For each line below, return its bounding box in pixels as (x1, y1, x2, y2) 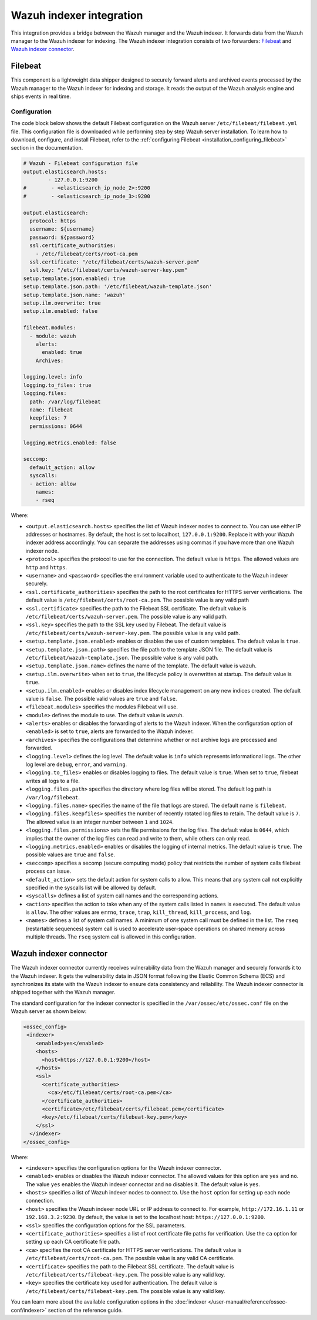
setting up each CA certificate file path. (25, 1238, 120, 1245)
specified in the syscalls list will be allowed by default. (25, 884, 157, 891)
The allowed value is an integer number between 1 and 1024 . (25, 818, 174, 825)
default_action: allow (29, 464, 95, 471)
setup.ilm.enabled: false (23, 308, 98, 315)
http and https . (25, 563, 68, 570)
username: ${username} (29, 226, 95, 232)
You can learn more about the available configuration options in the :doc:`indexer (11, 1298, 207, 1305)
